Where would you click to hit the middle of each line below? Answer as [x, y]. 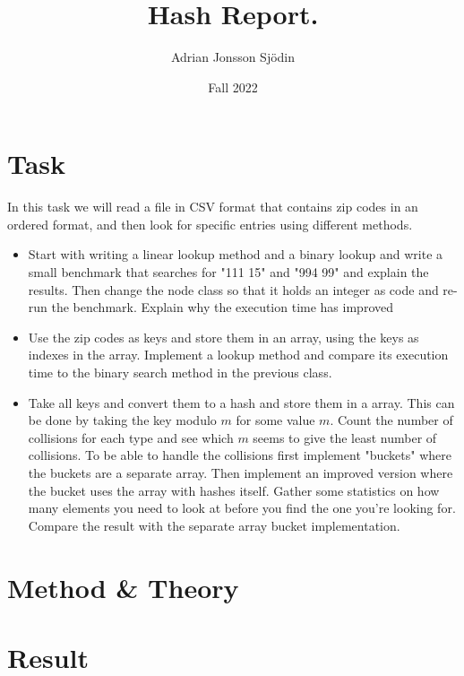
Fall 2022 [233, 87]
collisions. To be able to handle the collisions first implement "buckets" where [240, 455]
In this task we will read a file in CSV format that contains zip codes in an [213, 207]
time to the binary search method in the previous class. [180, 372]
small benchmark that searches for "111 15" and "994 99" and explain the [228, 272]
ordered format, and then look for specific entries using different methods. [210, 224]
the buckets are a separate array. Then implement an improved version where [241, 472]
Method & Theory [123, 587]
